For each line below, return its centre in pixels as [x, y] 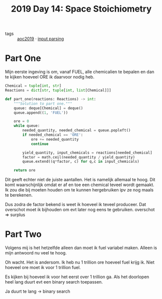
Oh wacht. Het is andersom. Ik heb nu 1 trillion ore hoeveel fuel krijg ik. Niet [80, 262]
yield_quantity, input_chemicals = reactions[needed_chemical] [87, 153]
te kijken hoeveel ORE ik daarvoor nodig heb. [50, 77]
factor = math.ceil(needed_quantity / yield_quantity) [79, 157]
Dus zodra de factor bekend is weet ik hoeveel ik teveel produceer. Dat [76, 205]
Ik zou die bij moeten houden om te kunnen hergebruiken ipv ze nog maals [79, 190]
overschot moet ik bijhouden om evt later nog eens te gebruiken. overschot [80, 210]
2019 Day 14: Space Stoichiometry [81, 9]
